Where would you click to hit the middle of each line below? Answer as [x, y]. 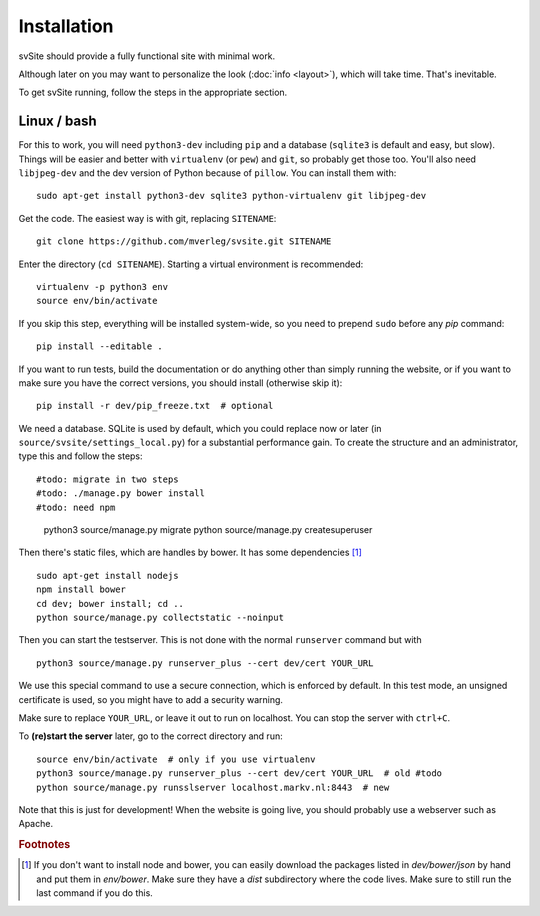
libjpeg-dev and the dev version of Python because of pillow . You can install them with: [207, 173]
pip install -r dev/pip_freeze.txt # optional [155, 406]
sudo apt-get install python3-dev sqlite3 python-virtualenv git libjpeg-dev [231, 196]
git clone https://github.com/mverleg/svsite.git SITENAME [184, 241]
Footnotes [44, 845]
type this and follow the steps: [81, 456]
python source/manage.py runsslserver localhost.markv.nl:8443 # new [213, 787]
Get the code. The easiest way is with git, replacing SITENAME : [147, 218]
